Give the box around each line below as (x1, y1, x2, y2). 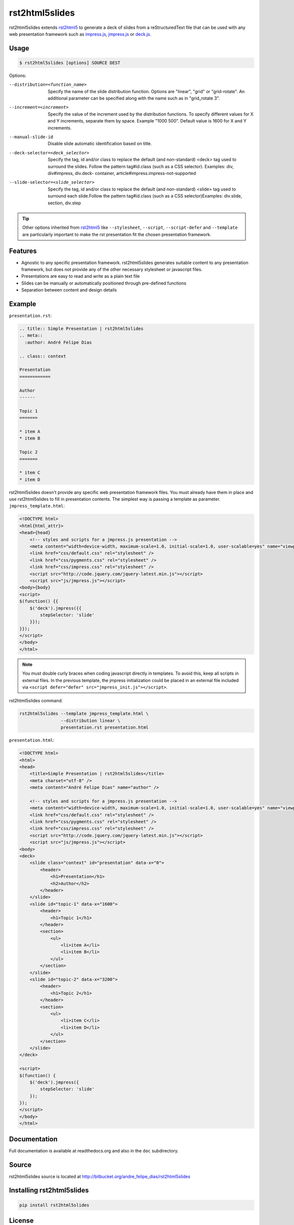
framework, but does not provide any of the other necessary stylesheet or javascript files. (21, 267, 203, 272)
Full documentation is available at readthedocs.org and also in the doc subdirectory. (9, 1148, 179, 1153)
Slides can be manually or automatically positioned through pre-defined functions (21, 280, 186, 286)
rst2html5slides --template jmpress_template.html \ (19, 711, 149, 716)
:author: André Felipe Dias (24, 340, 92, 345)
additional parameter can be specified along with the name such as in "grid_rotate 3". (48, 96, 220, 101)
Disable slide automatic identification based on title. (48, 141, 152, 147)
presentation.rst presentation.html (60, 725, 149, 730)
